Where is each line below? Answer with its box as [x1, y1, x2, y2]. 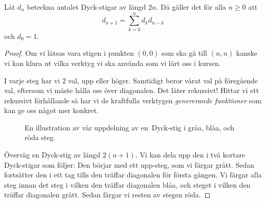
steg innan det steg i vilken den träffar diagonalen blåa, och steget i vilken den [4, 179, 251, 190]
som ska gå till [161, 48, 207, 58]
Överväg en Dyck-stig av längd [4, 149, 101, 160]
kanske [236, 48, 257, 58]
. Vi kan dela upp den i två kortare [135, 149, 246, 160]
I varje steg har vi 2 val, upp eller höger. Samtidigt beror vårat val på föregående [4, 75, 258, 85]
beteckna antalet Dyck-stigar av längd [27, 2, 146, 12]
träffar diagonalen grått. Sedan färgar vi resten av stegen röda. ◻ [4, 189, 211, 200]
